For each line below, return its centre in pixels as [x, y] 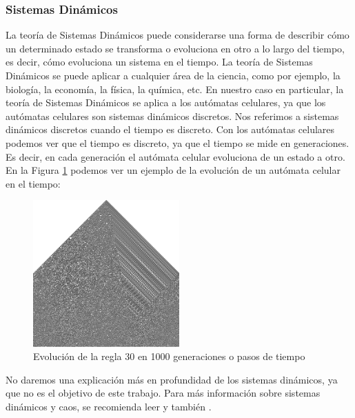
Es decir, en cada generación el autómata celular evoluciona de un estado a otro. [175, 156]
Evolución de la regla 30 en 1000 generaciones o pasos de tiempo [169, 356]
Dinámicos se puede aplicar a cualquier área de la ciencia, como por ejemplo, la [173, 75]
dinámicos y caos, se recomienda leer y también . [109, 406]
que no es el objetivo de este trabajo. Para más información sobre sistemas [163, 393]
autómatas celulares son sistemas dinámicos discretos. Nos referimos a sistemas [172, 116]
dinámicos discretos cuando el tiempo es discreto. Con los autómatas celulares [170, 129]
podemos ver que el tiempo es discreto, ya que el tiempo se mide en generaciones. [177, 142]
